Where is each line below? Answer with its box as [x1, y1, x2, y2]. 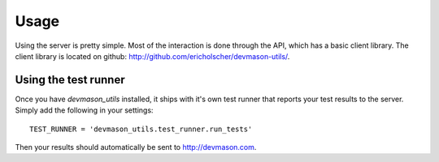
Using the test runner [15, 73, 125, 87]
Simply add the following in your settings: [15, 105, 154, 115]
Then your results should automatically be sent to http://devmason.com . [15, 143, 257, 152]
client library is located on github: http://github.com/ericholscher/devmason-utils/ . [15, 51, 290, 61]
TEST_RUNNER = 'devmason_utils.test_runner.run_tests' [29, 124, 253, 134]
